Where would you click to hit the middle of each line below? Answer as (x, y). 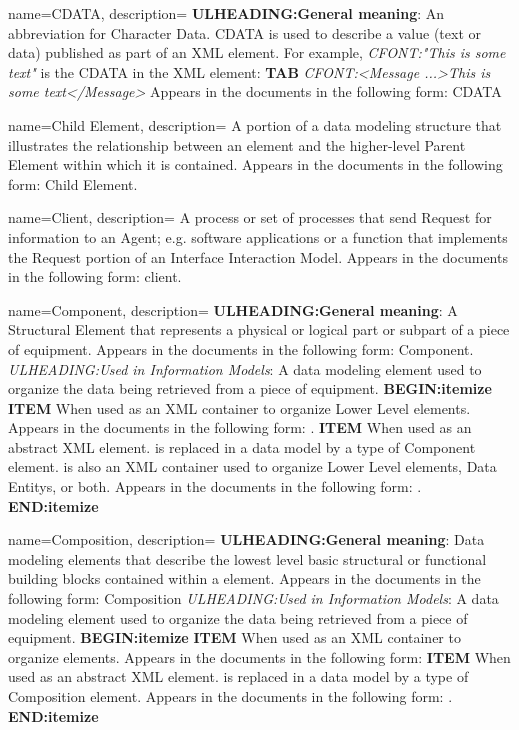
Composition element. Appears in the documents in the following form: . (230, 696)
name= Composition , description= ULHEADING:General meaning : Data (246, 539)
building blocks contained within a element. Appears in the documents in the (244, 578)
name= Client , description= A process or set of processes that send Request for (250, 217)
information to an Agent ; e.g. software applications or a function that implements (258, 236)
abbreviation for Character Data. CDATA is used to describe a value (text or (244, 32)
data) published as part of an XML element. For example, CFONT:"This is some (257, 52)
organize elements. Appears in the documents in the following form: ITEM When (259, 656)
